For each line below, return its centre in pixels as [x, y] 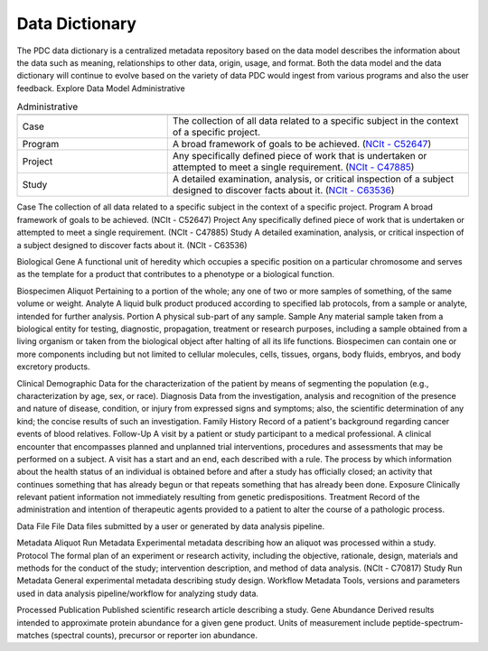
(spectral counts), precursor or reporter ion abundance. [154, 635]
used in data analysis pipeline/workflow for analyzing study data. [138, 593]
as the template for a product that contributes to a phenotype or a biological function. [175, 274]
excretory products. [53, 367]
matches [33, 635]
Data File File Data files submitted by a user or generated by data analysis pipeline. [171, 526]
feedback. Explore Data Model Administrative [101, 88]
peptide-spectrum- [428, 622]
